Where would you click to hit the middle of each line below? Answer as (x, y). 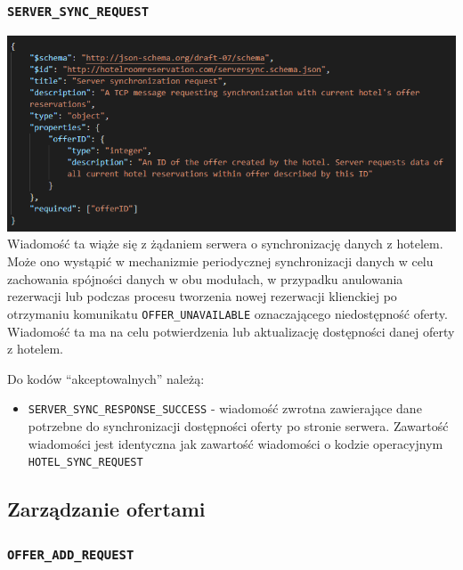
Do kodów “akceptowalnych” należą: (106, 378)
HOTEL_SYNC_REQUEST (85, 463)
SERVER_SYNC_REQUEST (78, 11)
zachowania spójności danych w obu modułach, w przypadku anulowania (205, 278)
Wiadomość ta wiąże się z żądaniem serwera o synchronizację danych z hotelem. (225, 244)
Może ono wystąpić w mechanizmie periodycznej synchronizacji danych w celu (220, 261)
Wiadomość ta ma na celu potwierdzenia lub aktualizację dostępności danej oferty (231, 331)
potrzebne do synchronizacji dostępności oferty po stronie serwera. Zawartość (238, 425)
